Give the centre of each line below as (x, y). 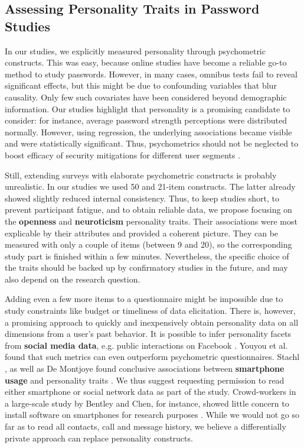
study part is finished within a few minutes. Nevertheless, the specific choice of (147, 256)
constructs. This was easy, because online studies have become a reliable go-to (146, 62)
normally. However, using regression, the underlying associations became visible (148, 132)
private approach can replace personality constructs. (99, 438)
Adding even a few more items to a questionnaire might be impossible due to (144, 299)
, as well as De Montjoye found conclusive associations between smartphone (145, 369)
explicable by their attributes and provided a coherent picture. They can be (142, 233)
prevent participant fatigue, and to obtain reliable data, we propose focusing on (148, 210)
